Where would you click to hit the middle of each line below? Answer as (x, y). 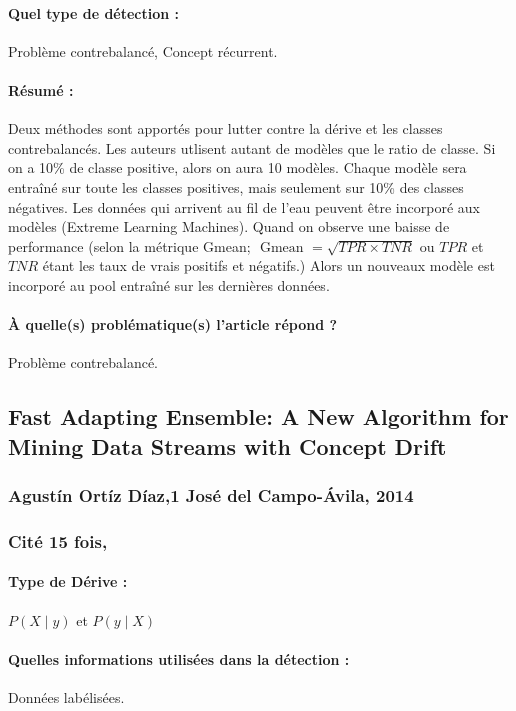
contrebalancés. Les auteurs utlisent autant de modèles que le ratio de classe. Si (252, 147)
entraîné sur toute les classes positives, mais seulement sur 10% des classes (236, 186)
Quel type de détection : (94, 12)
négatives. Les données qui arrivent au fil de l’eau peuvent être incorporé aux (244, 206)
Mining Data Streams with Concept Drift (227, 445)
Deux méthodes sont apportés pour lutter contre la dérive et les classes (225, 128)
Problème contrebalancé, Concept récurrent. (143, 50)
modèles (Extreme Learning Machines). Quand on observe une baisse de (229, 226)
